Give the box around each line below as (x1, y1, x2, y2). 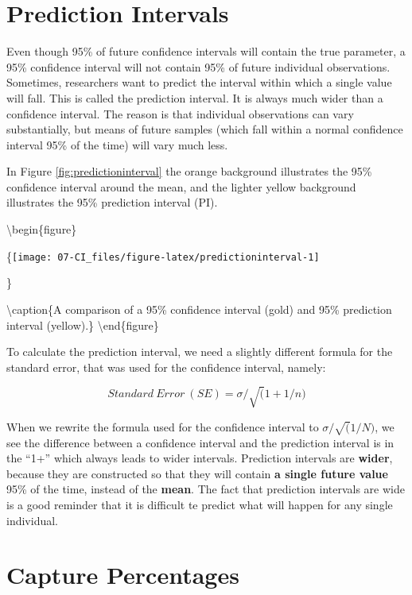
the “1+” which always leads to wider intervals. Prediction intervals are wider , (6, 450, 393, 466)
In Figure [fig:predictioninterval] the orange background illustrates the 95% (6, 163, 372, 180)
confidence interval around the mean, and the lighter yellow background (6, 178, 356, 195)
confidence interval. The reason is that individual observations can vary (6, 105, 354, 122)
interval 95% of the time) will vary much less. (6, 136, 228, 153)
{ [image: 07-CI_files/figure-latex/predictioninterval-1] (6, 247, 320, 264)
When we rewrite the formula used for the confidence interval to (6, 418, 319, 435)
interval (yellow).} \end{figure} (6, 316, 159, 333)
